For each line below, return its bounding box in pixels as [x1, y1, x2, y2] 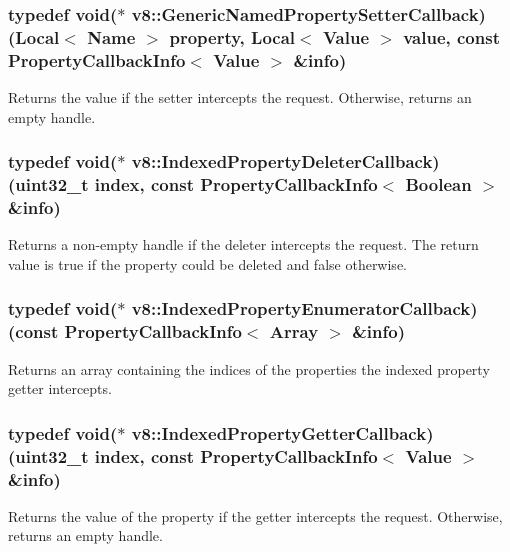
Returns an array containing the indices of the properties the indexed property [8, 358, 490, 379]
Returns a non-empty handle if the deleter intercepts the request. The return [8, 234, 479, 255]
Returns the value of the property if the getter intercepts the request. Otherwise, [8, 505, 503, 526]
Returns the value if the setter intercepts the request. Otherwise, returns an [8, 87, 472, 108]
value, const [403, 24, 500, 49]
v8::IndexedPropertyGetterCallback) [131, 420, 434, 445]
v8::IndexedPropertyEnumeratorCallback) [131, 296, 478, 321]
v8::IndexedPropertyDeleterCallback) [131, 149, 440, 174]
